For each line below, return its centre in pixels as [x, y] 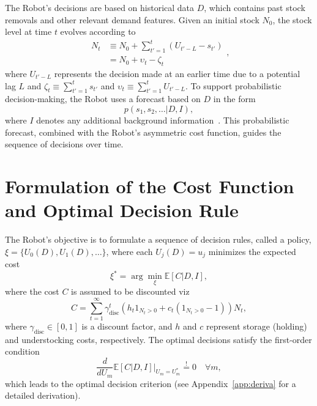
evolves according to [98, 31]
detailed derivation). [43, 395]
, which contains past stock [255, 7]
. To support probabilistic [233, 85]
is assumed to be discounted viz [130, 291]
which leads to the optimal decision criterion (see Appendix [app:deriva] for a [151, 383]
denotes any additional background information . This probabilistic [163, 120]
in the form [234, 99]
